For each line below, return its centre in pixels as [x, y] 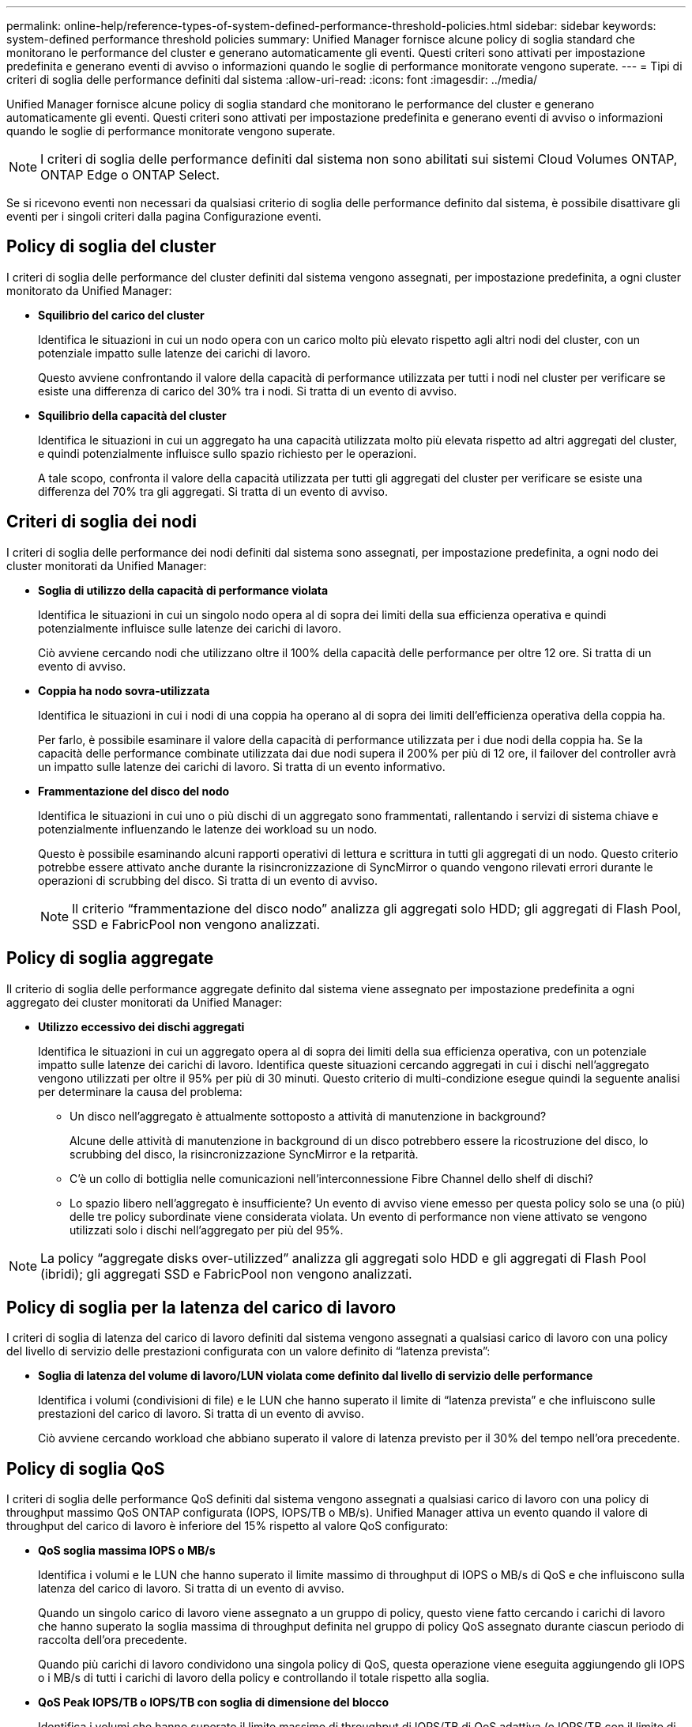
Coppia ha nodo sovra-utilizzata [124, 690]
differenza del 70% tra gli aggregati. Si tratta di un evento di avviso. [213, 491]
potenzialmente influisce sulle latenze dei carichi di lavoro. [190, 628]
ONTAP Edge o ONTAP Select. [130, 175]
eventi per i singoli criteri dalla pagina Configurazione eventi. [164, 216]
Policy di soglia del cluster [111, 247]
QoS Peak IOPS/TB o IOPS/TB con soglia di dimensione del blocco [214, 1702]
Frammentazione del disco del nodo [134, 791]
